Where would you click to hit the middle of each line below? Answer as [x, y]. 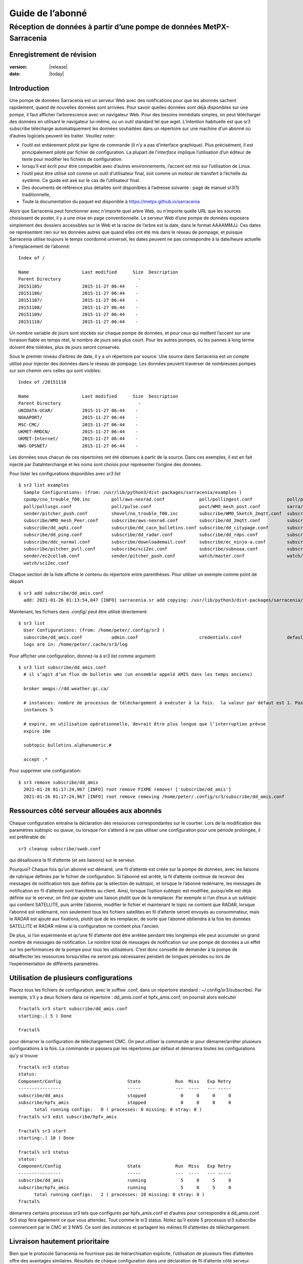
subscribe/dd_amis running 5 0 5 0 [125, 1180]
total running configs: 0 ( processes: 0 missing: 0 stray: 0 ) [118, 1110]
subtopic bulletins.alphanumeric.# [68, 745]
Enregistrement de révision [53, 55]
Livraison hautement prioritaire [59, 1242]
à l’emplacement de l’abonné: [40, 246]
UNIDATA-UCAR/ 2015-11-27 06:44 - [78, 410]
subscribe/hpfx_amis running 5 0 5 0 [125, 1187]
